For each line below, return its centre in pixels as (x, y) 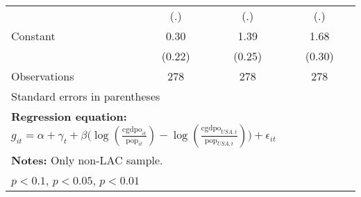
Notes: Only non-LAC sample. (87, 160)
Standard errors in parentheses (86, 96)
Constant (33, 36)
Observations (43, 76)
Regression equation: (69, 116)
